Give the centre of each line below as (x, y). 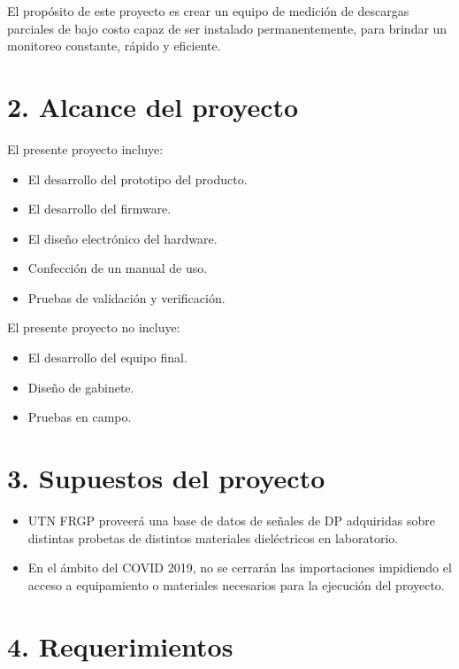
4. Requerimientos (120, 646)
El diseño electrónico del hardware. (122, 238)
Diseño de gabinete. (81, 387)
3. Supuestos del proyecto (166, 478)
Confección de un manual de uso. (118, 268)
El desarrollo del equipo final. (107, 358)
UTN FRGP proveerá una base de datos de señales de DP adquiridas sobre (231, 520)
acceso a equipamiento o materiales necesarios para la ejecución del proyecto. (236, 584)
